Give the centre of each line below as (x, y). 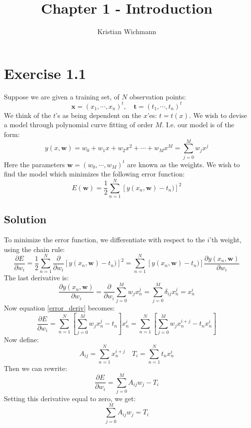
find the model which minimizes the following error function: (94, 174)
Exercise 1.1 (45, 73)
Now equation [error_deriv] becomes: (59, 308)
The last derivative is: (36, 278)
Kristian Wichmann (127, 31)
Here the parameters (35, 164)
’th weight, (225, 240)
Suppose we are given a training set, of (62, 96)
